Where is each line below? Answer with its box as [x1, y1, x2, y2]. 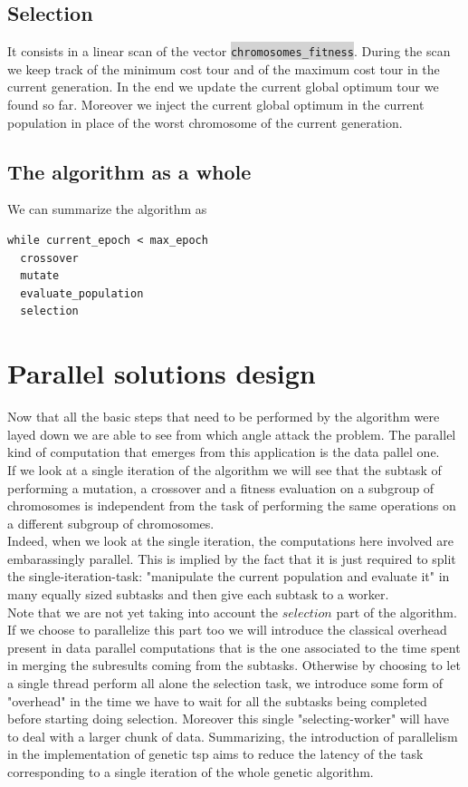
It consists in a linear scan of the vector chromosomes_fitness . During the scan [7, 42, 451, 61]
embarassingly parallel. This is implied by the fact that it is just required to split [7, 549, 456, 568]
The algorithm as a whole [7, 157, 252, 185]
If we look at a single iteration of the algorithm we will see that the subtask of [7, 460, 442, 479]
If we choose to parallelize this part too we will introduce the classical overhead [7, 620, 447, 639]
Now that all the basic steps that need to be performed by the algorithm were [7, 407, 440, 426]
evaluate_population [20, 287, 144, 300]
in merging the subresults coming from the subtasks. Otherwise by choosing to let [7, 656, 461, 675]
